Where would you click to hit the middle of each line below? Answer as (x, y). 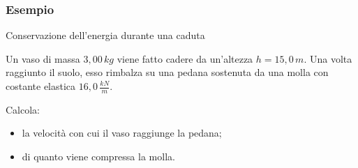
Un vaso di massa (43, 58)
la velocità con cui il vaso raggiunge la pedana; (122, 133)
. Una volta (328, 58)
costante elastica (41, 86)
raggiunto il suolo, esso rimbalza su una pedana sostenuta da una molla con (167, 72)
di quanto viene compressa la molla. (98, 156)
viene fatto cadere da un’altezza (185, 58)
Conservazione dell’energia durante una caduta (105, 35)
